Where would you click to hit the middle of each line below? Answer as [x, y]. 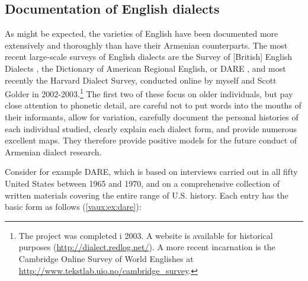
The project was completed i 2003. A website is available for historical [146, 235]
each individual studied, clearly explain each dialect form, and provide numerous [151, 128]
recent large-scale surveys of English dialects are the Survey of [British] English [149, 57]
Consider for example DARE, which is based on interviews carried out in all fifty [151, 172]
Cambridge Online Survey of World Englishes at [106, 258]
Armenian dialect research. [53, 151]
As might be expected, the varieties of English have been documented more [142, 33]
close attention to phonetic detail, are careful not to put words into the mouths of [153, 105]
